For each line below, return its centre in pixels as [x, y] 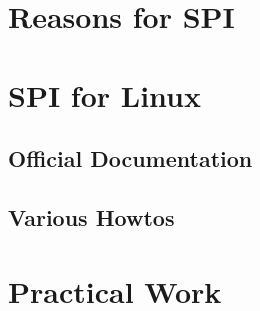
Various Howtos [91, 216]
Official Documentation [130, 158]
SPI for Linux [104, 94]
